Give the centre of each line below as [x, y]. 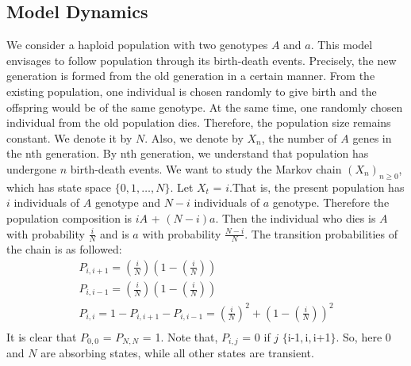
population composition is [69, 217]
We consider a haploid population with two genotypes [137, 45]
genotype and [127, 202]
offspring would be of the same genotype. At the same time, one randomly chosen [205, 107]
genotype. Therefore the [331, 202]
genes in [372, 137]
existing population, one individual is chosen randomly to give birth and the [192, 91]
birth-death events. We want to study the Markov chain [206, 168]
